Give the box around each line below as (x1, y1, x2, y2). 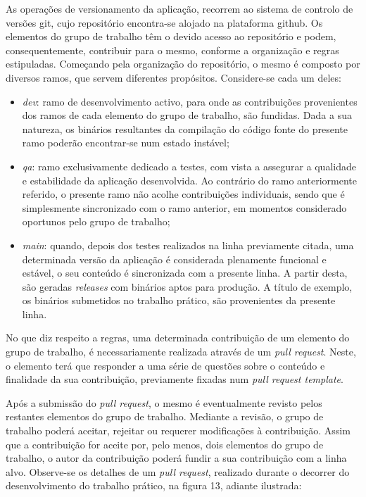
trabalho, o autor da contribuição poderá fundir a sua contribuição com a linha (6, 451, 347, 465)
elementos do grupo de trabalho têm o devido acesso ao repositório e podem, (6, 29, 336, 44)
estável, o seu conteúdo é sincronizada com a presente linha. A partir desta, (22, 265, 348, 280)
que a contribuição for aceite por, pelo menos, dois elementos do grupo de (6, 436, 324, 451)
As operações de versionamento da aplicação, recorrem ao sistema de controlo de (6, 1, 353, 15)
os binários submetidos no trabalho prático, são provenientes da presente (22, 293, 336, 308)
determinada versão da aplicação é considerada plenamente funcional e (22, 251, 327, 266)
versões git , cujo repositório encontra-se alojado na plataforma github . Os (6, 15, 323, 30)
